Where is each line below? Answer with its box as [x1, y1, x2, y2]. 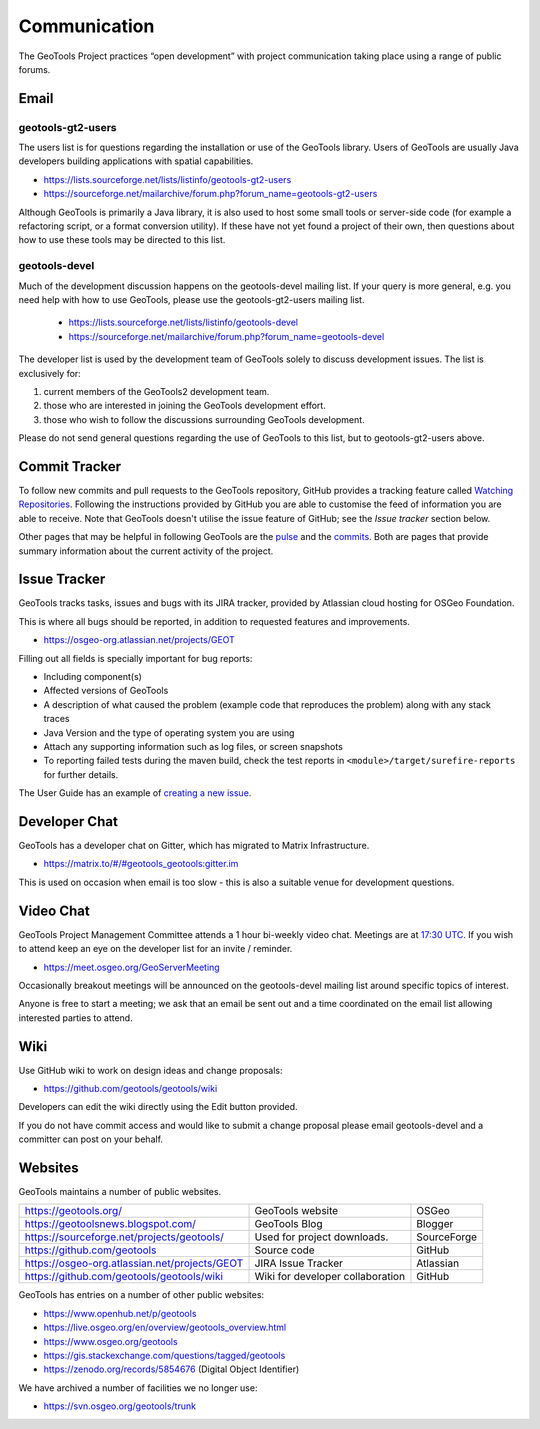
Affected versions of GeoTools [43, 685, 169, 697]
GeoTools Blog [254, 1217, 323, 1231]
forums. [18, 63, 51, 75]
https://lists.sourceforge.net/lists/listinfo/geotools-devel [68, 316, 299, 329]
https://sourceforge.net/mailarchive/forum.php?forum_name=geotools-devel [68, 330, 385, 342]
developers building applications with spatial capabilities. [18, 155, 254, 167]
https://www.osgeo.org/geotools [43, 1335, 179, 1347]
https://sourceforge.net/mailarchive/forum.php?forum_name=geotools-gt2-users [43, 188, 378, 200]
